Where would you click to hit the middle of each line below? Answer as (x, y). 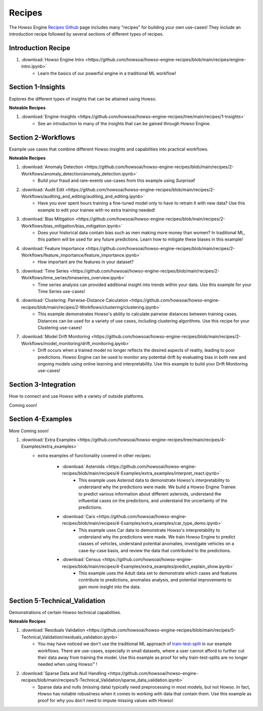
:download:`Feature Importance (53, 248)
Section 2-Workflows (42, 137)
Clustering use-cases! (60, 327)
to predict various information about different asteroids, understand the (150, 494)
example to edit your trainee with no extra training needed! (96, 210)
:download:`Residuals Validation (53, 630)
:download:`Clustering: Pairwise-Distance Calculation (75, 300)
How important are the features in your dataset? (86, 262)
